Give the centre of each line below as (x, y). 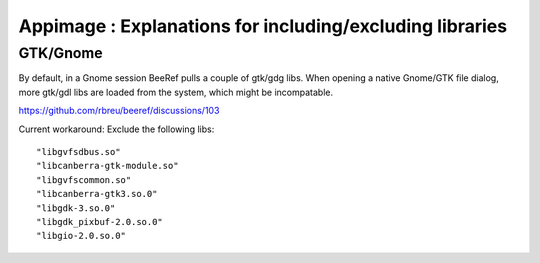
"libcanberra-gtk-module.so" (107, 166)
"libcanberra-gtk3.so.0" (97, 194)
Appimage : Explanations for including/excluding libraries (263, 26)
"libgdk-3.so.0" (76, 208)
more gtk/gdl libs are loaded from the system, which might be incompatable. (176, 92)
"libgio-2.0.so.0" (81, 236)
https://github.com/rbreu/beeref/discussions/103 (119, 111)
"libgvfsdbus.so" (78, 151)
